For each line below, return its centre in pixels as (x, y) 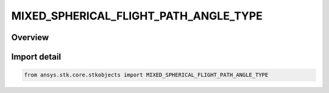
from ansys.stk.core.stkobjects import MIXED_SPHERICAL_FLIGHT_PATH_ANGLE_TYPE (146, 75)
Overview (30, 37)
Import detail (36, 57)
